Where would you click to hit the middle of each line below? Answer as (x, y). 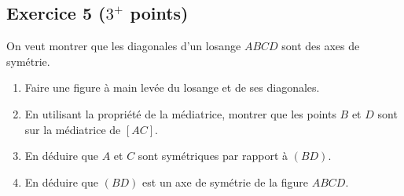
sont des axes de (321, 46)
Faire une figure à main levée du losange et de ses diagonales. (172, 87)
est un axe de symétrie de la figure (226, 181)
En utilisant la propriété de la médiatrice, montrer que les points (180, 113)
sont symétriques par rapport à (213, 156)
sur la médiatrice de (73, 129)
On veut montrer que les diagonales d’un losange (124, 46)
